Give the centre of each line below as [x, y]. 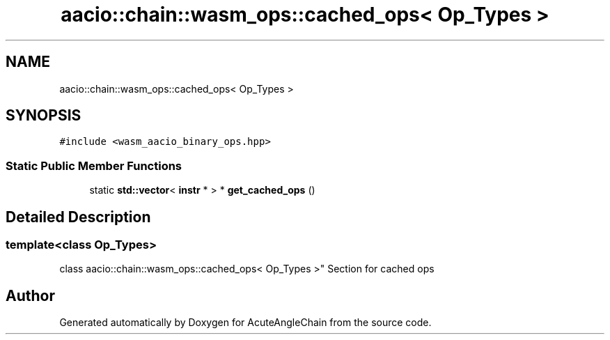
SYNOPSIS [44, 116]
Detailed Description [78, 217]
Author [30, 295]
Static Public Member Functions [94, 165]
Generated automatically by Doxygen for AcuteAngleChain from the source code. [245, 323]
